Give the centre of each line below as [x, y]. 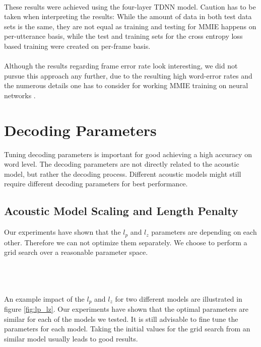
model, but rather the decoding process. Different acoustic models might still [123, 173]
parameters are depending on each [204, 232]
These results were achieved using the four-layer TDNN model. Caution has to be [130, 6]
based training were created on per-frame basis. [77, 46]
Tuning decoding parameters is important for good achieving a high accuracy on [128, 154]
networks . [20, 95]
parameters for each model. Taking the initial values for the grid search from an [127, 329]
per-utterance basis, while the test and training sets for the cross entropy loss [123, 36]
